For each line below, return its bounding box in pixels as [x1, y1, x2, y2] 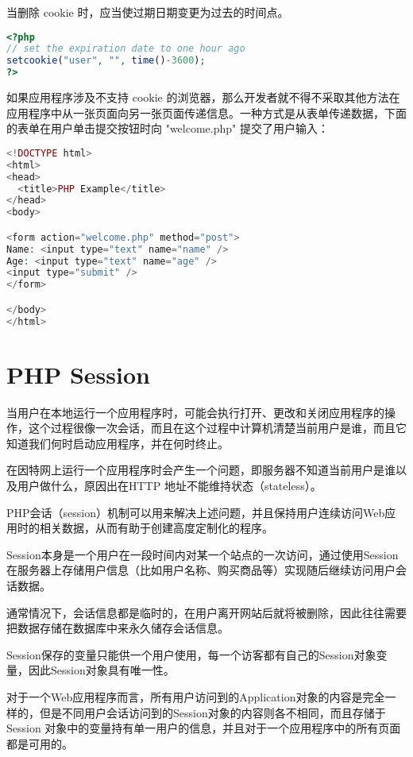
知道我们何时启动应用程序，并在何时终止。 [6, 435, 229, 451]
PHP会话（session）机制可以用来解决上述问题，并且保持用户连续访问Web [6, 504, 385, 520]
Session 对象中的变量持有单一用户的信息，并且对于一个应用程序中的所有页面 [6, 720, 401, 736]
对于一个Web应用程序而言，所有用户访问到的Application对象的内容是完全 [6, 689, 385, 705]
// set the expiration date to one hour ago [6, 43, 245, 55]
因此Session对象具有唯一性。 [28, 662, 175, 678]
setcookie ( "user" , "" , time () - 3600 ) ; [6, 55, 206, 67]
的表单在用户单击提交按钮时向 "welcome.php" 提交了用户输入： [6, 120, 329, 137]
